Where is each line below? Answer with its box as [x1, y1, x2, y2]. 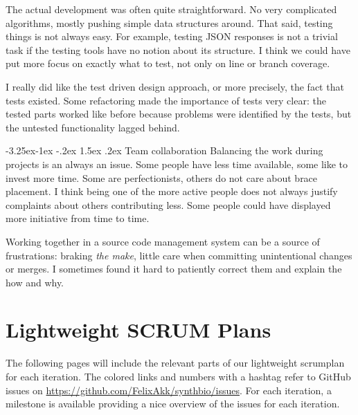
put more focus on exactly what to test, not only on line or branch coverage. [6, 56, 330, 71]
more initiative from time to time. [6, 211, 150, 225]
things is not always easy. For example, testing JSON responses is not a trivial [6, 29, 338, 44]
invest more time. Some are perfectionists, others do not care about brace [6, 170, 318, 185]
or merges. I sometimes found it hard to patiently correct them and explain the [6, 261, 342, 276]
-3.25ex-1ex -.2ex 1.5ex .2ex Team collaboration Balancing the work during [6, 143, 323, 158]
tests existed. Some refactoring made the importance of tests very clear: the [6, 93, 326, 107]
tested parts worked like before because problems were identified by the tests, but [6, 107, 352, 121]
